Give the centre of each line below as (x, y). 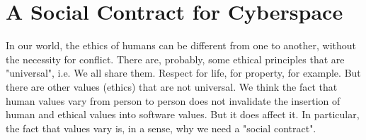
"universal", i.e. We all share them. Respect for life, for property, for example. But (183, 73)
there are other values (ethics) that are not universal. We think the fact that (172, 86)
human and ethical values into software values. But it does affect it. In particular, (183, 114)
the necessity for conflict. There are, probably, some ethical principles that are (175, 59)
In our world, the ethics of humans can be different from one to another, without (181, 45)
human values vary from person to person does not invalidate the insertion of (173, 100)
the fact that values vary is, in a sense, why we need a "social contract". (161, 128)
